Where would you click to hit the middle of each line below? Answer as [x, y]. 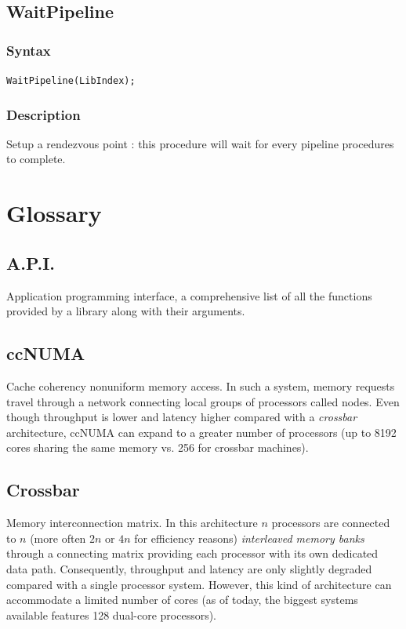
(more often [58, 538]
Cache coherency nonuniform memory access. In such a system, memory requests [201, 386]
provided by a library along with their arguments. [126, 311]
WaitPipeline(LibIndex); [71, 81]
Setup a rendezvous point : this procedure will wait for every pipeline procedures [200, 143]
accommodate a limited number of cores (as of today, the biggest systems [182, 600]
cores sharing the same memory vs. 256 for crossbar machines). [158, 447]
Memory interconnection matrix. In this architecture [132, 523]
